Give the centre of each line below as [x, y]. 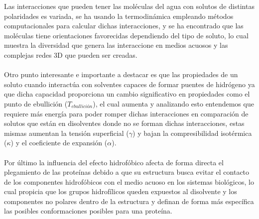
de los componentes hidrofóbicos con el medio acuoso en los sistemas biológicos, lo [129, 181]
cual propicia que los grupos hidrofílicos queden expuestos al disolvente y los [121, 191]
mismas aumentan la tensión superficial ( [66, 133]
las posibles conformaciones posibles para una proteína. [88, 211]
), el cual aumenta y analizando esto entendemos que [173, 103]
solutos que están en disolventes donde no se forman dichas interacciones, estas [124, 123]
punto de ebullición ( [36, 103]
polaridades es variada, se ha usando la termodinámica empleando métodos [119, 16]
